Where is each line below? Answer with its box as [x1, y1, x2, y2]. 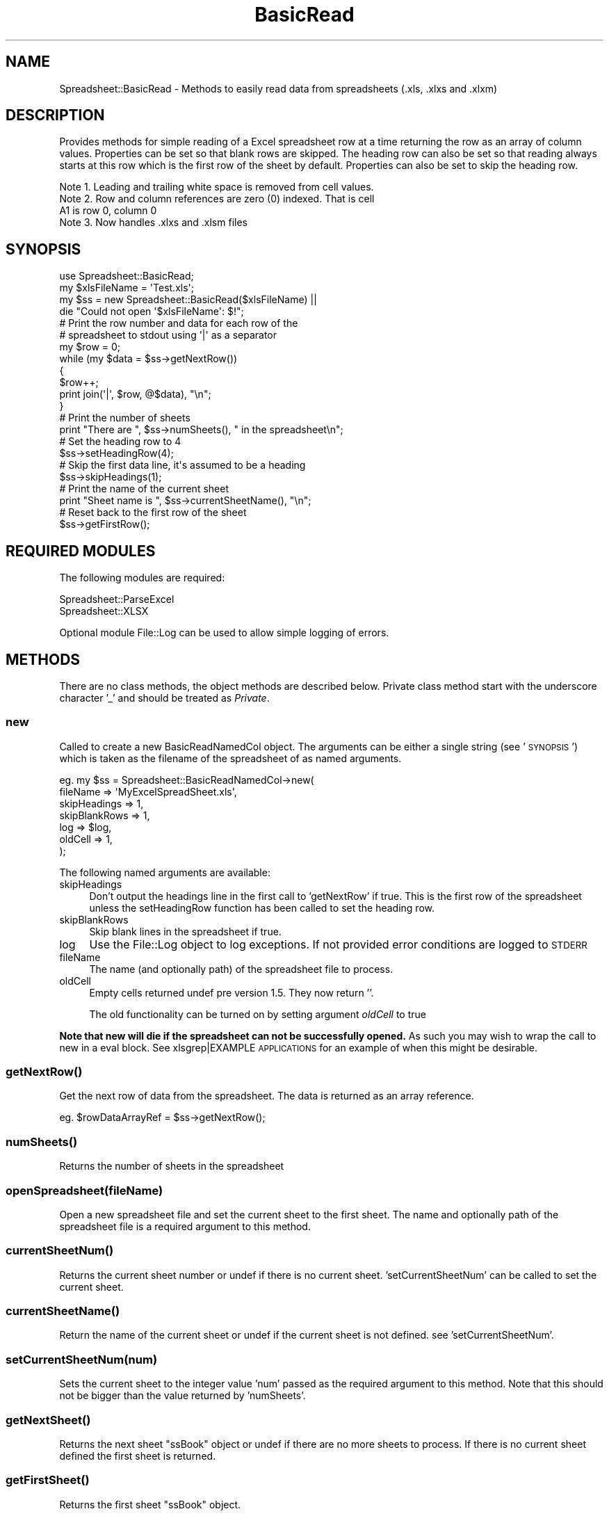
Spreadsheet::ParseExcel [59, 593, 174, 606]
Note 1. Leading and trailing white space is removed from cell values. [59, 181, 374, 193]
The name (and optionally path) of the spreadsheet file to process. [89, 962, 393, 975]
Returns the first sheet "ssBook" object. [59, 1498, 241, 1510]
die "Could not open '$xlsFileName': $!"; [59, 305, 244, 318]
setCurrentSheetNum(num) [6, 1352, 158, 1366]
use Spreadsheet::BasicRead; [59, 270, 194, 282]
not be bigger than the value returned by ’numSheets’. [59, 1389, 306, 1402]
